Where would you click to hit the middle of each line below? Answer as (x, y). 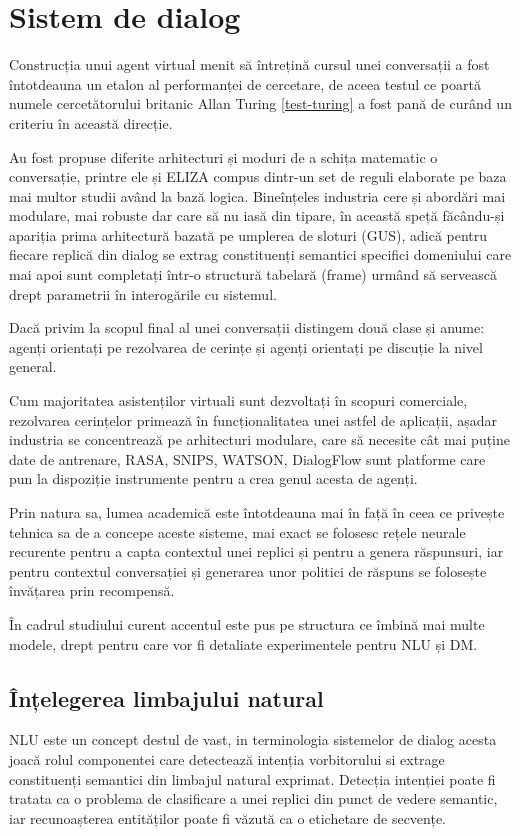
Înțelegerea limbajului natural (166, 697)
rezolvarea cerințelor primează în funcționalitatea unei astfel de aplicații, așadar (253, 419)
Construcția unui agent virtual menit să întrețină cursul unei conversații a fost (249, 64)
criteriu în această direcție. (91, 122)
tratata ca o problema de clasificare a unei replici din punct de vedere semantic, (253, 798)
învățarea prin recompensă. (92, 590)
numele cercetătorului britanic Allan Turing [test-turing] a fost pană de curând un (260, 103)
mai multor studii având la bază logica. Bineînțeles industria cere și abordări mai (257, 195)
